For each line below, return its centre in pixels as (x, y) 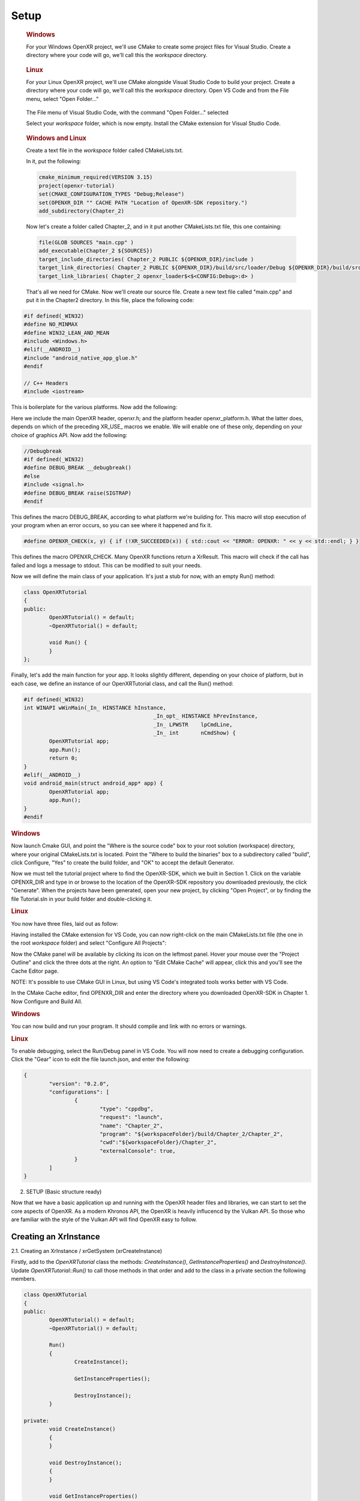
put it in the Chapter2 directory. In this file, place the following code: (110, 300)
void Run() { (68, 643)
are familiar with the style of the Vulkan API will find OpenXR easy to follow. (104, 1219)
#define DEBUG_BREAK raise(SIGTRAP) (78, 493)
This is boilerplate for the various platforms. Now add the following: (94, 407)
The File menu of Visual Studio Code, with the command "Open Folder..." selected (127, 113)
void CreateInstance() (82, 1429)
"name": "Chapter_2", (131, 1125)
